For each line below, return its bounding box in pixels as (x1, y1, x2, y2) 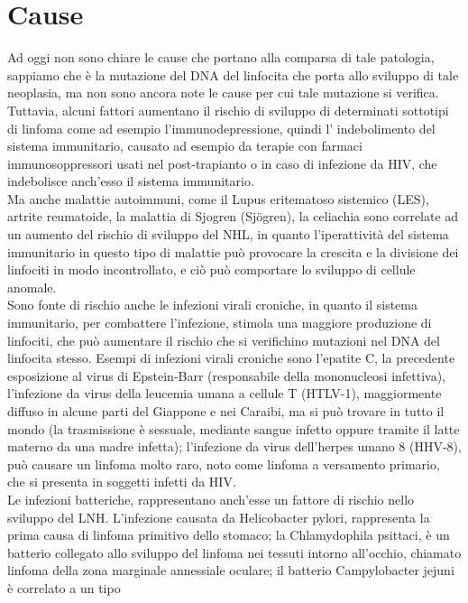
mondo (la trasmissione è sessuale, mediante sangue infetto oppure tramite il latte (7, 419, 460, 438)
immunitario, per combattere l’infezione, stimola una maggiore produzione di (7, 313, 432, 332)
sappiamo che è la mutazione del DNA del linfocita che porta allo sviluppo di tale (7, 65, 459, 84)
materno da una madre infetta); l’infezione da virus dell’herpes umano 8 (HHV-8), (7, 437, 462, 456)
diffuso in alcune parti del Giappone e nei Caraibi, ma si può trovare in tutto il (7, 402, 445, 420)
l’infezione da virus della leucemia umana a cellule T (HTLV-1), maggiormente (7, 384, 442, 403)
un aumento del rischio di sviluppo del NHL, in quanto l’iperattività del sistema (7, 225, 449, 244)
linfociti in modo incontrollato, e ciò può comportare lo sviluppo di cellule (7, 260, 416, 279)
